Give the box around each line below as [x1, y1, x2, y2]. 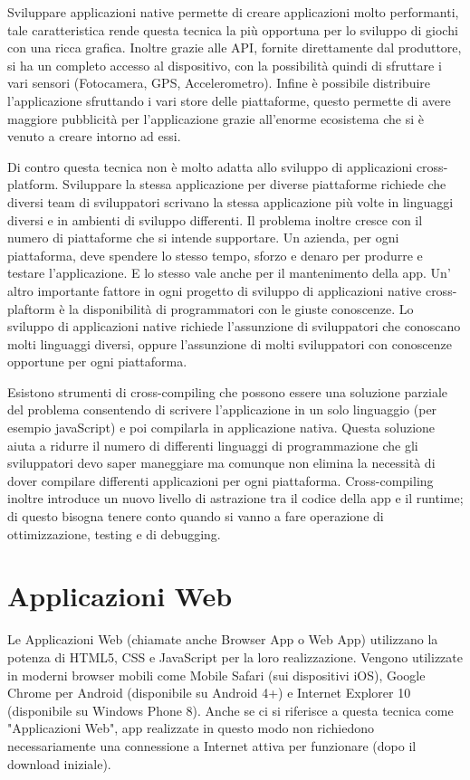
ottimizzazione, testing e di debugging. [7, 524, 221, 543]
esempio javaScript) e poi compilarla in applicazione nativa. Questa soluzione [7, 418, 436, 437]
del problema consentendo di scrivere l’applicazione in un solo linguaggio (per [7, 400, 437, 419]
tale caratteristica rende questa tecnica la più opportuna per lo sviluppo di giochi [7, 20, 458, 39]
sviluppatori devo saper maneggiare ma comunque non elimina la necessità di [7, 453, 436, 472]
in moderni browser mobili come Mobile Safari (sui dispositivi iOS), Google [7, 665, 426, 684]
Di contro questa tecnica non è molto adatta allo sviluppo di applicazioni [7, 157, 413, 176]
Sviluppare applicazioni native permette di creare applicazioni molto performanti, [7, 3, 459, 21]
